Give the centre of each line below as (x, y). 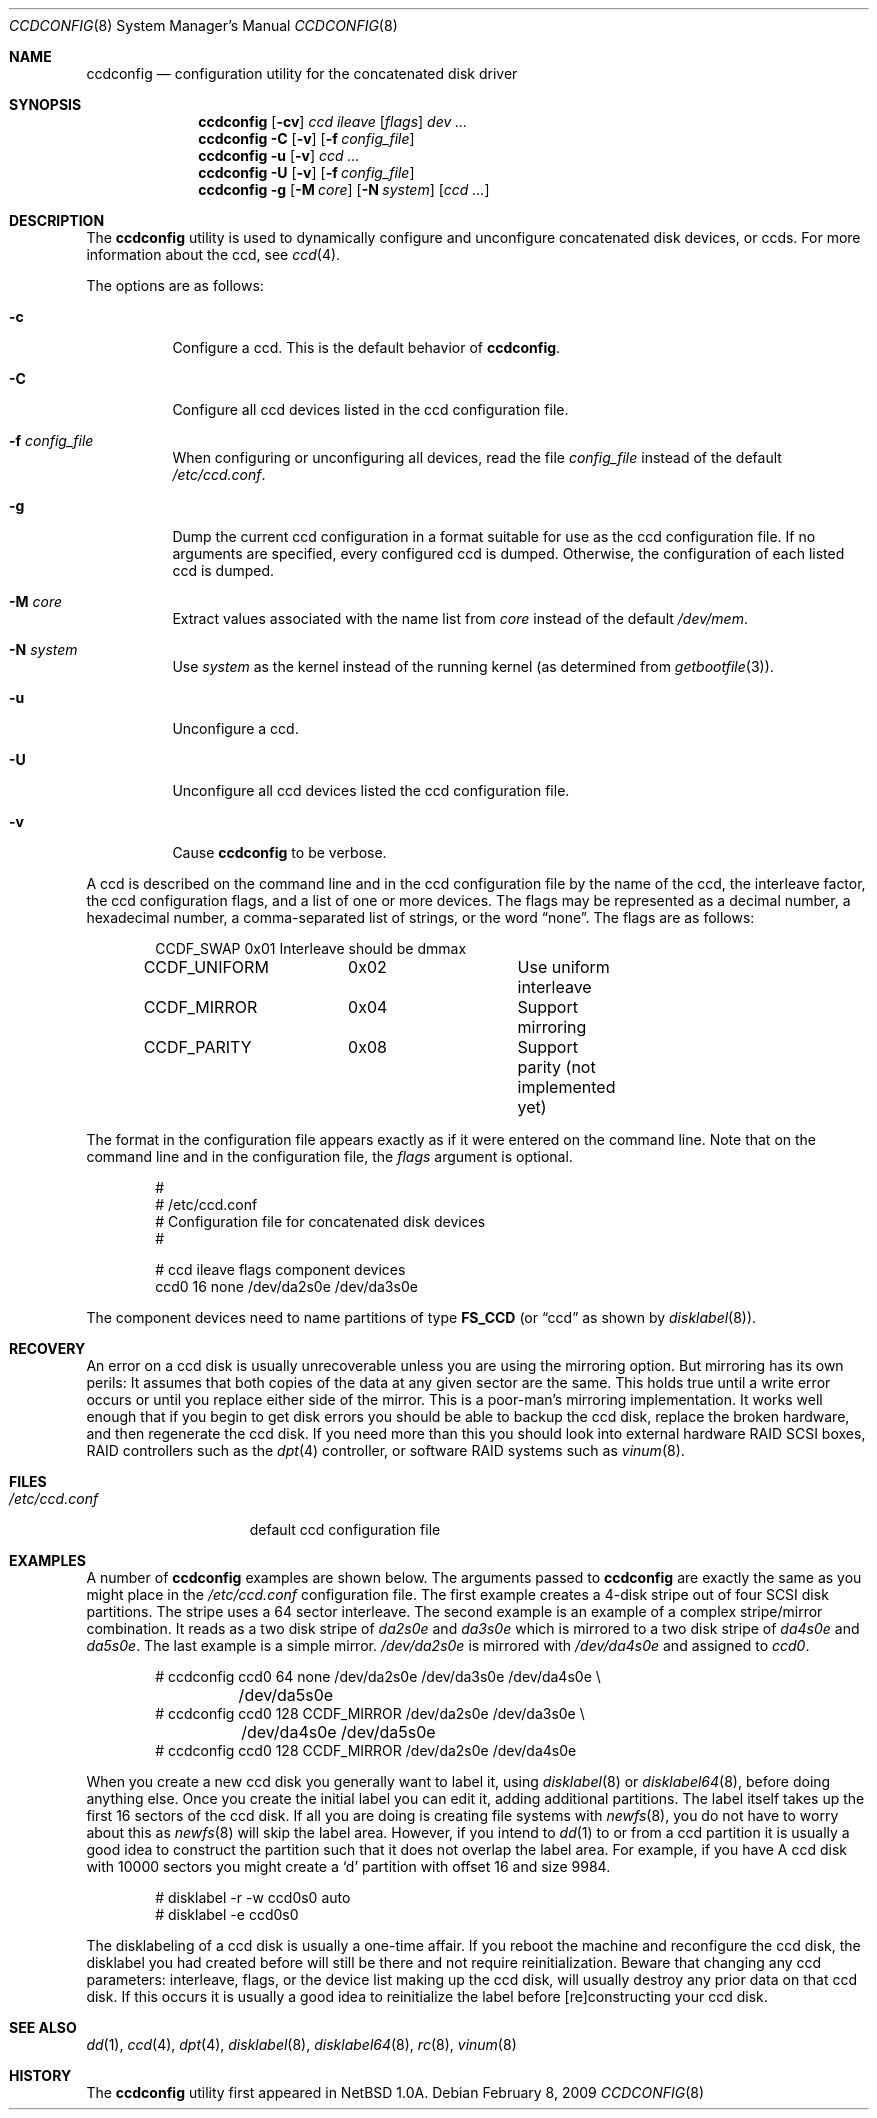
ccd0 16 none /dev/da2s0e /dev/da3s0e (286, 1286)
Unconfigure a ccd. (235, 728)
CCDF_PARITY (197, 1047)
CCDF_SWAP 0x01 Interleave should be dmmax (311, 948)
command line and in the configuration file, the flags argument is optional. (329, 1156)
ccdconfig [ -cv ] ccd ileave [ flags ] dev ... (333, 121)
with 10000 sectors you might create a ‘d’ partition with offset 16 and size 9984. (348, 1866)
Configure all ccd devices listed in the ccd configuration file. (370, 409)
